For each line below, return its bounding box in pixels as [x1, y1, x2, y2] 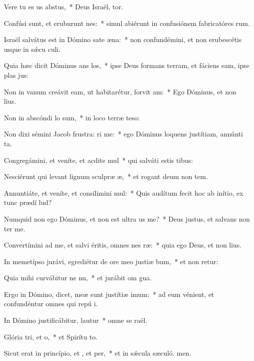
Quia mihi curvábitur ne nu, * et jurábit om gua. [4, 272, 152, 283]
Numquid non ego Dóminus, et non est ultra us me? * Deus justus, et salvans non [4, 213, 250, 224]
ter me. [4, 223, 25, 233]
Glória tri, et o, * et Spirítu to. [4, 331, 98, 341]
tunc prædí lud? [4, 197, 52, 207]
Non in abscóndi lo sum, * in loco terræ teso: [4, 112, 140, 122]
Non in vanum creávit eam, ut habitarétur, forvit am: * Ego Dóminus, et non [4, 86, 236, 96]
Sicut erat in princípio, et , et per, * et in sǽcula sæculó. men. [4, 348, 191, 358]
